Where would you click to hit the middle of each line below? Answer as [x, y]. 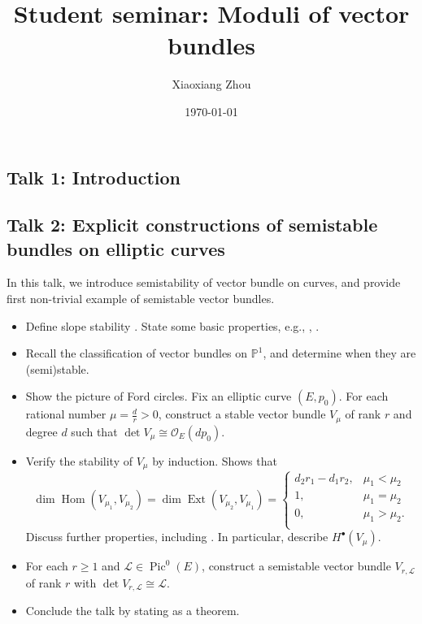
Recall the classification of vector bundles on [137, 353]
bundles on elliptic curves [116, 248]
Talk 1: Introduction [94, 177]
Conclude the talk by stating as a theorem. [133, 611]
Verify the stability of [79, 460]
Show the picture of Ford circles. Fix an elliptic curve [159, 396]
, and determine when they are [339, 353]
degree [41, 431]
